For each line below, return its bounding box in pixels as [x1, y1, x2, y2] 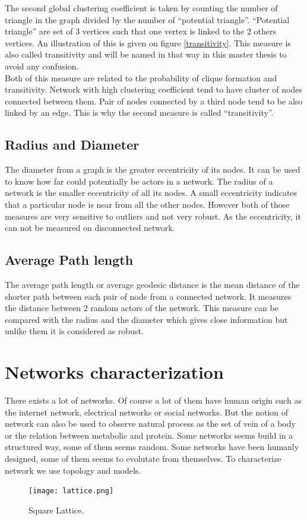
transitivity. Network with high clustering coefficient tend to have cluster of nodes [5, 83, 302, 96]
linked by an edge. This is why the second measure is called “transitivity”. [5, 106, 274, 119]
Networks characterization [5, 360, 224, 384]
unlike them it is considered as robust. [5, 325, 144, 337]
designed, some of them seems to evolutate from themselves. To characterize [5, 452, 281, 464]
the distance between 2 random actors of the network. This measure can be [5, 302, 278, 314]
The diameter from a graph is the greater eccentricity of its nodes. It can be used [5, 163, 300, 176]
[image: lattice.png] [29, 487, 114, 496]
